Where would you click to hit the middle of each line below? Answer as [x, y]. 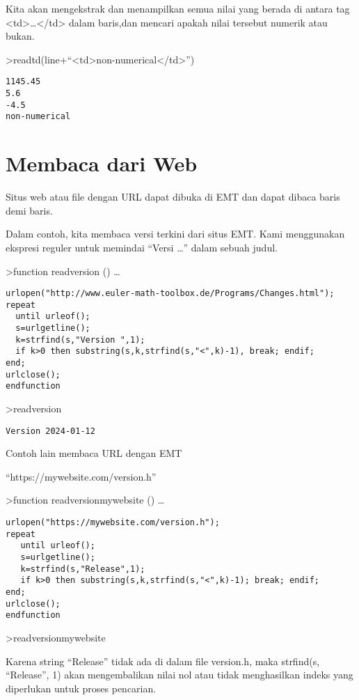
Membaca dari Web [102, 163]
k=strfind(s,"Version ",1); [80, 340]
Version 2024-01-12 [50, 431]
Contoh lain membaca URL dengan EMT [94, 453]
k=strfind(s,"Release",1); [83, 569]
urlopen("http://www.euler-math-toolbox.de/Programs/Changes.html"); [170, 294]
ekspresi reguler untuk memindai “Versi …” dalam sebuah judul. [142, 247]
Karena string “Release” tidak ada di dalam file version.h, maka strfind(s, [163, 661]
